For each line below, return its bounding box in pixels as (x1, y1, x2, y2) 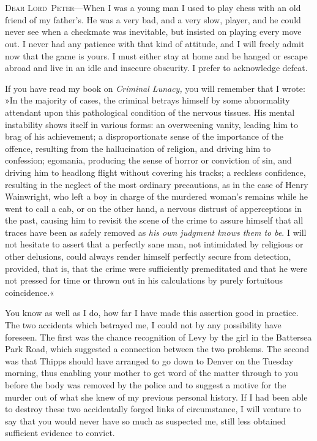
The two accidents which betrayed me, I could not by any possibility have (5, 318, 282, 331)
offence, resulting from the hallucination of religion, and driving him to (5, 141, 271, 154)
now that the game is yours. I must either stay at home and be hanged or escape (5, 49, 308, 62)
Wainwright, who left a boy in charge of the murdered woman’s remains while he (5, 190, 308, 203)
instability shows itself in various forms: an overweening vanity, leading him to (5, 118, 298, 130)
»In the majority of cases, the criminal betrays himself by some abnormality (5, 94, 290, 107)
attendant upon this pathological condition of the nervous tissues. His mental (5, 105, 295, 118)
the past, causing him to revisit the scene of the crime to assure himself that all (5, 214, 304, 227)
